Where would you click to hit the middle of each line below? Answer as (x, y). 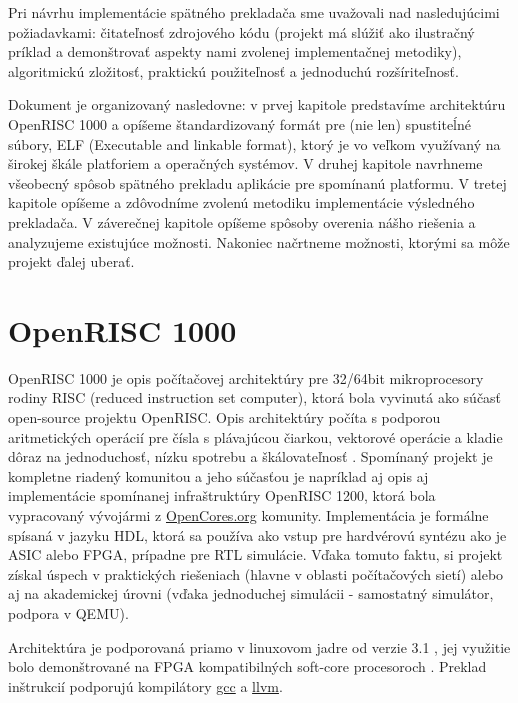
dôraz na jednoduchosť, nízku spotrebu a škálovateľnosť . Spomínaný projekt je (250, 456)
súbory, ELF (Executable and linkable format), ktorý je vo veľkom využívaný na (254, 143)
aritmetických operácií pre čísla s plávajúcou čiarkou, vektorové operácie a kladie (255, 436)
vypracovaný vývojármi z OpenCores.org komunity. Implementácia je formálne (248, 515)
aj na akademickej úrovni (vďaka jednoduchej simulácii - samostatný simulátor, (251, 593)
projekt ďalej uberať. (71, 261)
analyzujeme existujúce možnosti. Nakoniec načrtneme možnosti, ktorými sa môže (259, 241)
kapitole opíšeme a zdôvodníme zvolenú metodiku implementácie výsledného (241, 202)
